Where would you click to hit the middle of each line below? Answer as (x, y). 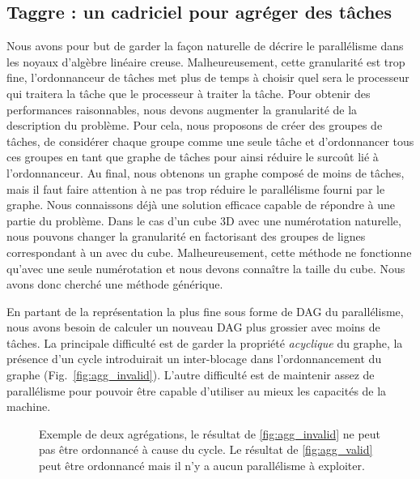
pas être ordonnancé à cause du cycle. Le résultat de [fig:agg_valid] (206, 449)
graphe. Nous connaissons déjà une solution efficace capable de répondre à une (201, 205)
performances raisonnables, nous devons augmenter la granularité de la (182, 109)
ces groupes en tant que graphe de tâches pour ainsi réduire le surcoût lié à (193, 157)
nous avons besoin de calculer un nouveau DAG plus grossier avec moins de (193, 327)
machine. (29, 406)
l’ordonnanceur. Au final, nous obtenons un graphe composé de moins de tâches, (206, 172)
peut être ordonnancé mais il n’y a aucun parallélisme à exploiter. (202, 466)
